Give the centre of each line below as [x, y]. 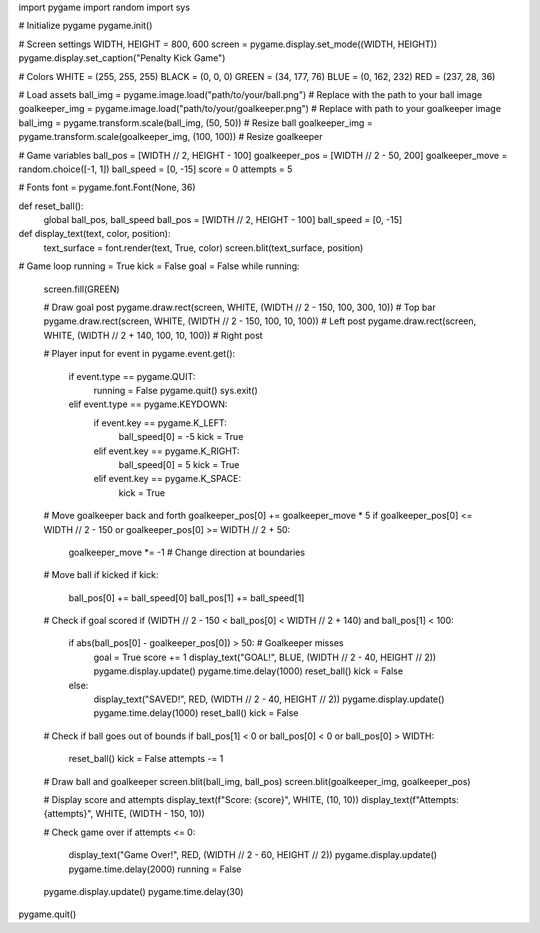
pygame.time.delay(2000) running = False [155, 869]
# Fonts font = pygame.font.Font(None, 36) [107, 187]
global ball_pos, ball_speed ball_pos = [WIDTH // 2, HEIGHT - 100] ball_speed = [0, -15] [223, 220]
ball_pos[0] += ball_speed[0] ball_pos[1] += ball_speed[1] [186, 597]
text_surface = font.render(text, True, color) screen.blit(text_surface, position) [203, 247]
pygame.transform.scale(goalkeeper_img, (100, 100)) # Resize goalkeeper [170, 137]
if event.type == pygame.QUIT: [132, 376]
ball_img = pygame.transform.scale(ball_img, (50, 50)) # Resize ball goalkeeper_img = [196, 122]
